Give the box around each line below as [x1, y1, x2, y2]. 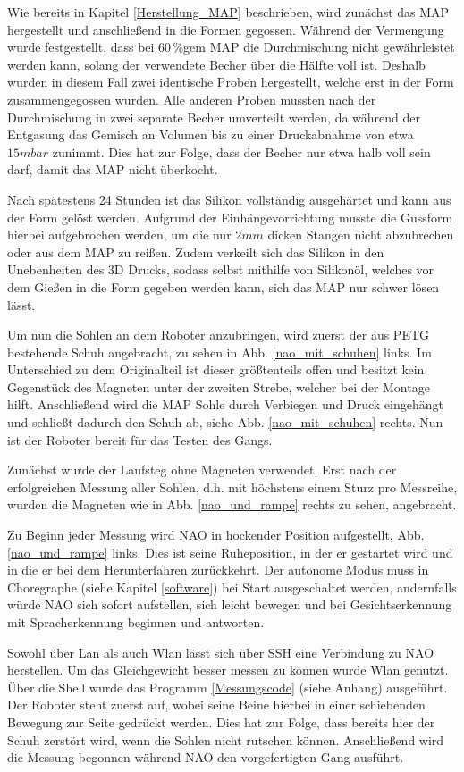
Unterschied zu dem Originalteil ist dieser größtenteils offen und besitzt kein [7, 360, 425, 379]
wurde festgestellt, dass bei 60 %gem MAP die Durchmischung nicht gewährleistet [7, 38, 455, 56]
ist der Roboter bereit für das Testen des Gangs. [7, 430, 273, 449]
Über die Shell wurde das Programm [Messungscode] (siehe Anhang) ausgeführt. [7, 677, 448, 696]
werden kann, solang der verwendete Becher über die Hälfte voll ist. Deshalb [7, 55, 426, 73]
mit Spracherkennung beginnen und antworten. [7, 613, 265, 631]
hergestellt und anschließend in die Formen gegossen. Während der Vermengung [7, 20, 444, 38]
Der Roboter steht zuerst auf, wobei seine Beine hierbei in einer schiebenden [7, 695, 426, 714]
